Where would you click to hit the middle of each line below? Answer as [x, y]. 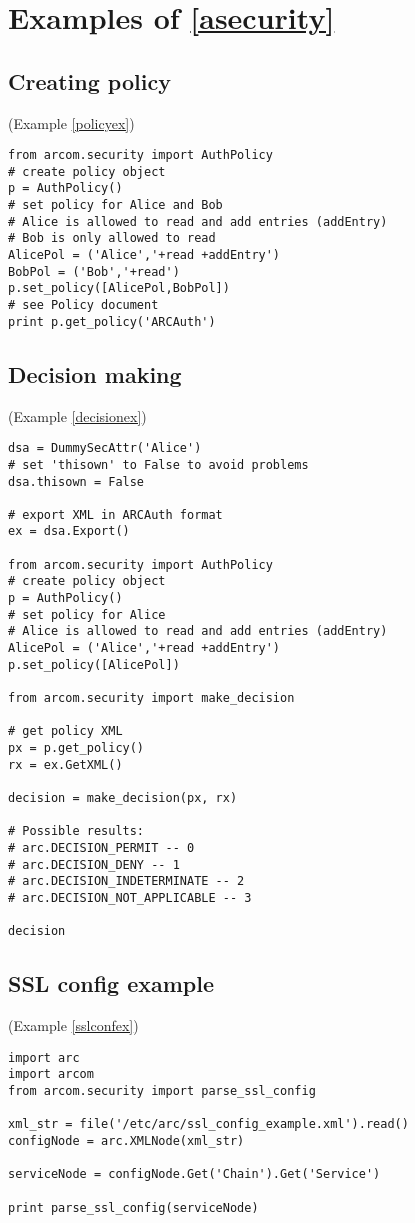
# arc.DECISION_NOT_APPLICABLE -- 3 [130, 897]
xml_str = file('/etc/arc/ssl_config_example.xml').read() [208, 1124]
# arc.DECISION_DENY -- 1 [94, 864]
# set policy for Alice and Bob [115, 205]
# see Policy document [83, 305]
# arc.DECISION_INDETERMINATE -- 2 [126, 881]
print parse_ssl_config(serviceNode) [133, 1207]
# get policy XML [65, 731]
